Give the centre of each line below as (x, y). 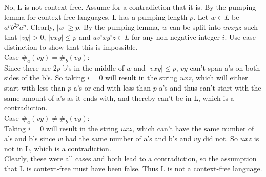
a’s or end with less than (112, 87)
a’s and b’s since (30, 138)
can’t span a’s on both (225, 67)
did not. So (220, 138)
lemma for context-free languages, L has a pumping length (96, 17)
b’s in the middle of (93, 67)
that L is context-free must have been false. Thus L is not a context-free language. (133, 168)
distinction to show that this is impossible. (71, 47)
